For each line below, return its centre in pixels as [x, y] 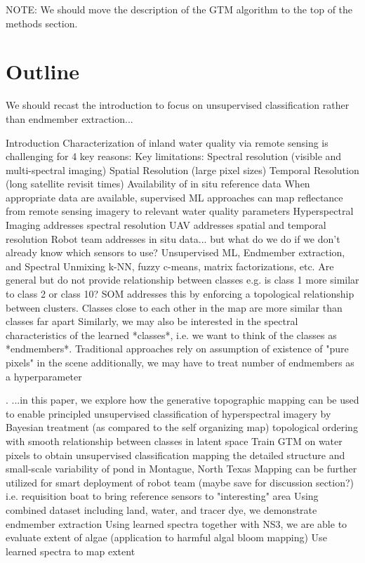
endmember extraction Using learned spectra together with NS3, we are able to [177, 523]
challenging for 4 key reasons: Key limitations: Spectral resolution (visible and [174, 156]
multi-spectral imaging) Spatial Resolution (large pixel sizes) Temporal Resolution [182, 170]
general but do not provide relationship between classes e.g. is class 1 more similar [182, 280]
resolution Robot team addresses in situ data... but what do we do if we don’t [173, 238]
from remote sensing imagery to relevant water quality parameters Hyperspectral [180, 211]
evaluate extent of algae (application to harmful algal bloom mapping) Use [166, 537]
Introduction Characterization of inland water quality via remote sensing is [167, 142]
